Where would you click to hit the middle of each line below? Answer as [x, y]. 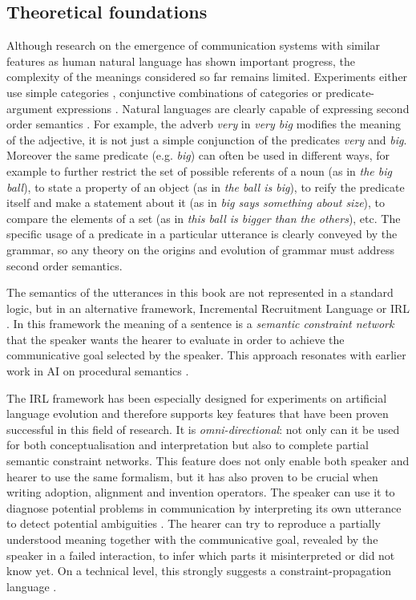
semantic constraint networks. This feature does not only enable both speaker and [208, 461]
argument [30, 108]
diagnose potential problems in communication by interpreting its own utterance [204, 507]
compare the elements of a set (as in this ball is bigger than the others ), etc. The [204, 218]
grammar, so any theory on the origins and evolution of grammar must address [201, 249]
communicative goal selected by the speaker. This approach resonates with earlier [206, 355]
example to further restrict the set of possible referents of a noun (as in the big [199, 170]
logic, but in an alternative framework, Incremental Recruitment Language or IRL [208, 308]
